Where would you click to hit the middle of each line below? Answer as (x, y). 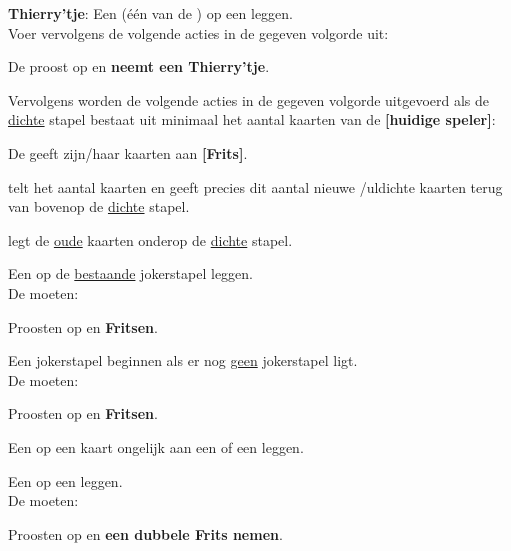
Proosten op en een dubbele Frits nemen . (145, 533)
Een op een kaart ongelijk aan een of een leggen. (156, 446)
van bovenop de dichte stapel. (99, 206)
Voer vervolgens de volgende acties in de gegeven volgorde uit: (198, 32)
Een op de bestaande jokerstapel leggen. (131, 273)
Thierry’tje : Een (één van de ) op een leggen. (151, 13)
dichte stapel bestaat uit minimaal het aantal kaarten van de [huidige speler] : (252, 119)
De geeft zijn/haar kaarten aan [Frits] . (128, 152)
